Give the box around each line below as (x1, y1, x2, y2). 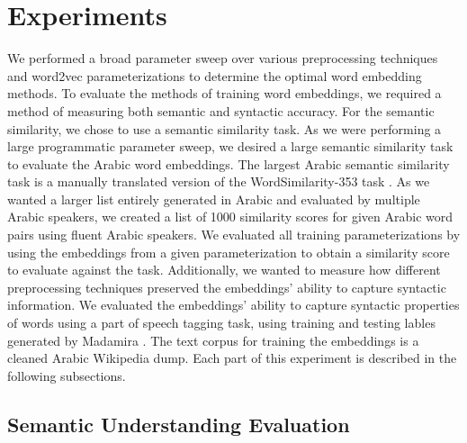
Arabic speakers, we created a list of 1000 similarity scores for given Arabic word (7, 207, 453, 226)
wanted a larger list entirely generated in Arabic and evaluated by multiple (7, 189, 420, 208)
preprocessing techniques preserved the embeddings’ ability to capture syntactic (7, 277, 446, 296)
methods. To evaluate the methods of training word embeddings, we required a (7, 84, 442, 103)
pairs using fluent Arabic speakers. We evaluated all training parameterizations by (7, 225, 461, 244)
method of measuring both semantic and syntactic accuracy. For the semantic (7, 101, 435, 120)
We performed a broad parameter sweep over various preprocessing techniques (7, 49, 438, 68)
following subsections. (7, 366, 126, 384)
